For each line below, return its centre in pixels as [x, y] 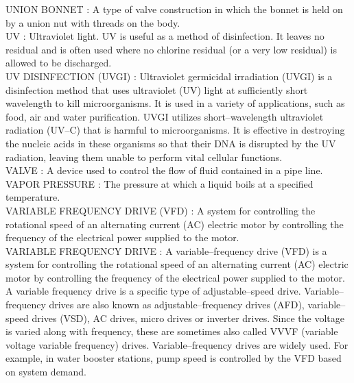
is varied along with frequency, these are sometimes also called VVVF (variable [172, 331]
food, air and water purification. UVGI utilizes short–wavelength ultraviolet [165, 116]
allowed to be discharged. [59, 63]
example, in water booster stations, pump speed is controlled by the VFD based [174, 358]
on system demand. [46, 372]
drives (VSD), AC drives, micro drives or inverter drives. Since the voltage [188, 318]
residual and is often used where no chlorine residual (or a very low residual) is [171, 49]
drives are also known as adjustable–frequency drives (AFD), [177, 305]
